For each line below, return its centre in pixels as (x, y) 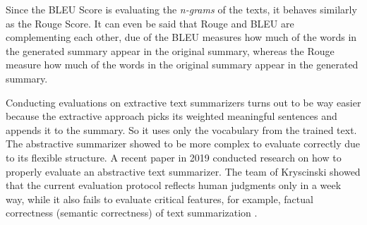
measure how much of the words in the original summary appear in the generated (182, 65)
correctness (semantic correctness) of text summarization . (132, 213)
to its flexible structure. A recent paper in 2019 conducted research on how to (174, 157)
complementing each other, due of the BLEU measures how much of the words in (181, 37)
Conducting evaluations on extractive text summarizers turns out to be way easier (183, 102)
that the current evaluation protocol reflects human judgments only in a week (174, 185)
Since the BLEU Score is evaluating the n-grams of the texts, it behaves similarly (181, 9)
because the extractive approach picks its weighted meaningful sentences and (172, 116)
